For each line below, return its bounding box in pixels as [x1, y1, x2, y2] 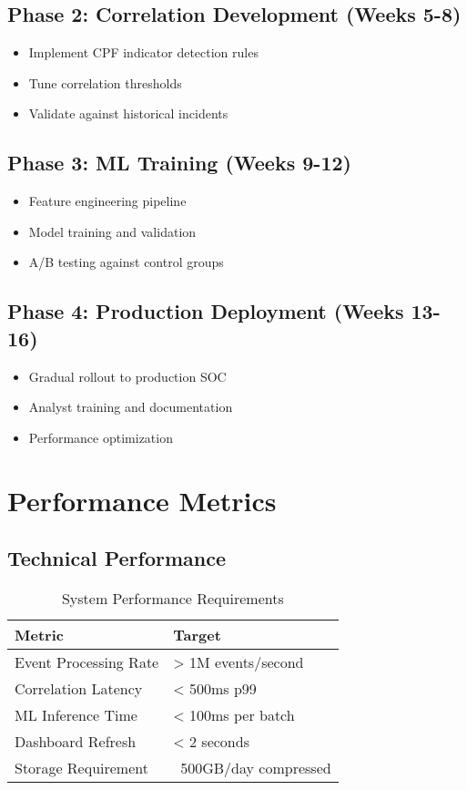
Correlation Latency [15, 677, 143, 699]
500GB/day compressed [180, 756, 331, 778]
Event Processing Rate [15, 651, 159, 672]
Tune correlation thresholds [28, 73, 182, 92]
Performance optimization [28, 427, 173, 446]
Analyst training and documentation [28, 397, 233, 416]
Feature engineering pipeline [28, 191, 187, 210]
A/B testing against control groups [28, 252, 224, 272]
